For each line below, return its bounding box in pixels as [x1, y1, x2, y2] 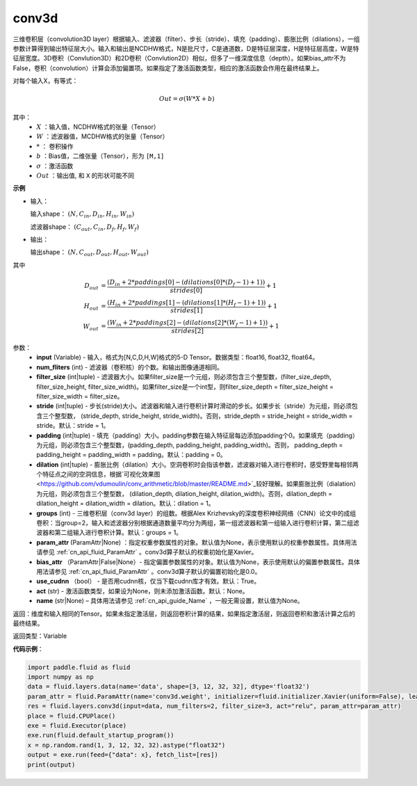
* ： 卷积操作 [36, 142, 74, 150]
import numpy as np [27, 673, 94, 681]
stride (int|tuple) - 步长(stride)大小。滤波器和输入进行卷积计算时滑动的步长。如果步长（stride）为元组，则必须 [36, 402, 352, 410]
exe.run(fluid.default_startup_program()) [27, 731, 174, 739]
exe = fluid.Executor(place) [27, 722, 127, 730]
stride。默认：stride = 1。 [36, 422, 110, 430]
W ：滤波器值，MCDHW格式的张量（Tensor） [36, 132, 169, 141]
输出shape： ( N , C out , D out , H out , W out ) [30, 248, 149, 258]
